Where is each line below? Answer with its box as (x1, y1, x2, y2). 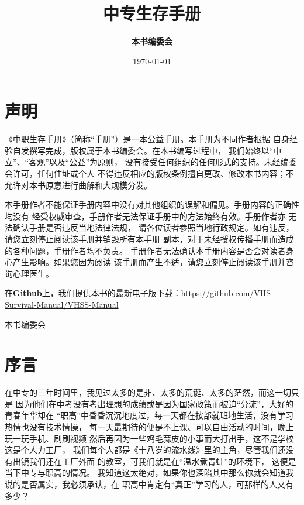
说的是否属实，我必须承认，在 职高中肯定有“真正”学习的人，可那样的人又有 (5, 478, 293, 490)
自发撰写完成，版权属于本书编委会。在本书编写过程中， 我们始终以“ (12, 144, 274, 156)
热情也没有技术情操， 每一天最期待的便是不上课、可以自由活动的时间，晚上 (5, 421, 294, 433)
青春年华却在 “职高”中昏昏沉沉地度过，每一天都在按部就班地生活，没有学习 (5, 409, 293, 421)
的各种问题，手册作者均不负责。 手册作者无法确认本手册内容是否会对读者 (5, 244, 286, 256)
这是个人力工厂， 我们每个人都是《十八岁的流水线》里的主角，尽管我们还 (5, 444, 286, 456)
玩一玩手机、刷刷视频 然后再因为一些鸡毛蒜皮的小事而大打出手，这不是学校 (5, 432, 294, 444)
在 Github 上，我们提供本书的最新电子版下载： (5, 287, 181, 299)
